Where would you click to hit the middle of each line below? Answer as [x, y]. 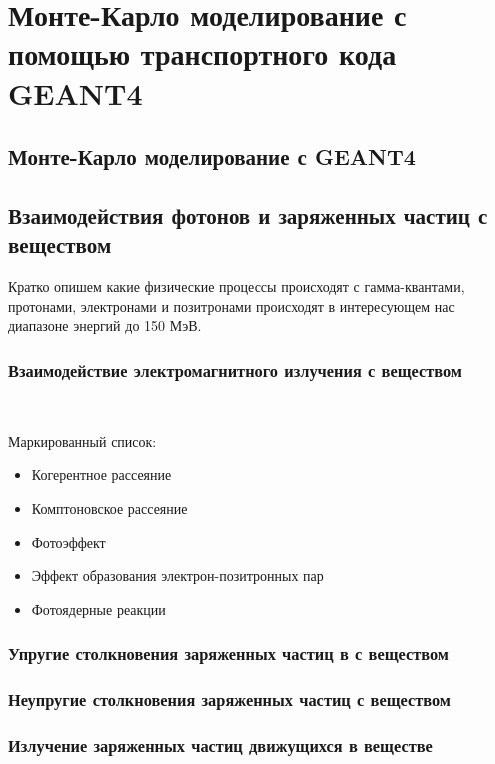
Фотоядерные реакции [98, 608]
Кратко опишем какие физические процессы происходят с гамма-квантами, [236, 286]
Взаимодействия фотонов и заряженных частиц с [248, 214]
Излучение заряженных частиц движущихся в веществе [220, 744]
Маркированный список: [82, 440]
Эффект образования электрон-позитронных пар [177, 575]
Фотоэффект [68, 541]
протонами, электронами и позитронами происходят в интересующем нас [231, 305]
